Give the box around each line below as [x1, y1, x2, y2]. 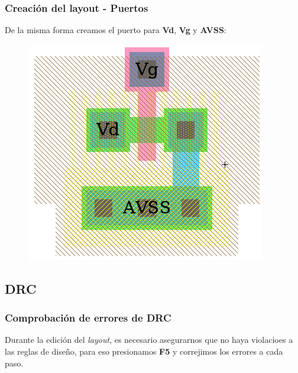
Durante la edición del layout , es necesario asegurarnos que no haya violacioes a [5, 333, 293, 346]
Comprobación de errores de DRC [5, 310, 171, 325]
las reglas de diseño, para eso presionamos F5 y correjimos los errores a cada [5, 345, 283, 357]
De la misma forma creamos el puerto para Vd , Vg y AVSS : [5, 24, 226, 36]
